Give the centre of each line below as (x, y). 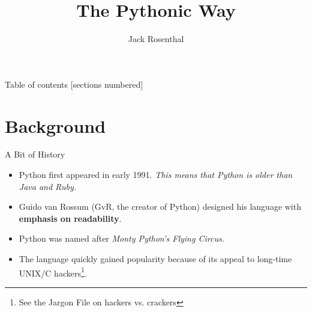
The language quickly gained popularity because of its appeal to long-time (155, 258)
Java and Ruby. (47, 186)
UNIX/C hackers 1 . (53, 272)
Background (55, 125)
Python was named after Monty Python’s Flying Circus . (121, 238)
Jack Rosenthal (156, 39)
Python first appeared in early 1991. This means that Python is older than (156, 175)
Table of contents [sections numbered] (74, 84)
